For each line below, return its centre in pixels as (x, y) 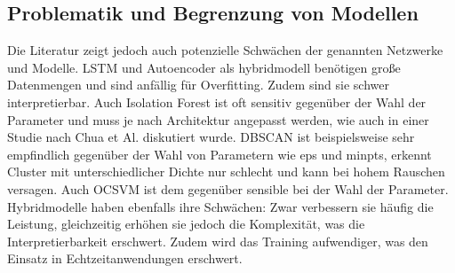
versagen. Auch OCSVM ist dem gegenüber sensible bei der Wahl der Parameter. (228, 188)
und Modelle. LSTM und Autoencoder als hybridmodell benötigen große (204, 67)
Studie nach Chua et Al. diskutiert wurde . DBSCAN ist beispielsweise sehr (211, 137)
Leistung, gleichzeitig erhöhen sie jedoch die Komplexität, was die (186, 224)
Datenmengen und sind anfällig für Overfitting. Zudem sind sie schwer (198, 85)
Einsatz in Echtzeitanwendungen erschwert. (125, 258)
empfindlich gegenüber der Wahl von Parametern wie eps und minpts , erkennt (220, 154)
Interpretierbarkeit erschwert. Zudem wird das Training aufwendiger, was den (218, 241)
